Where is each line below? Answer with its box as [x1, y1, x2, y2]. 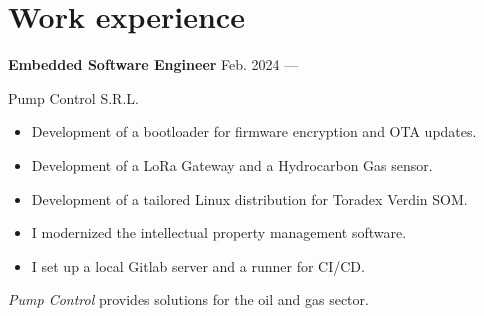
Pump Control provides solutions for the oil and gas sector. [8, 289, 369, 310]
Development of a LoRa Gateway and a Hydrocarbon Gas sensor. [31, 154, 433, 175]
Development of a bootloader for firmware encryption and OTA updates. [31, 121, 477, 142]
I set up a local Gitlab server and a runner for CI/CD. [31, 255, 365, 276]
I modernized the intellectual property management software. [31, 222, 407, 243]
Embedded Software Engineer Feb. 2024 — [8, 54, 299, 75]
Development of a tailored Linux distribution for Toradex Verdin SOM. [31, 188, 468, 209]
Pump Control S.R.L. [8, 87, 139, 108]
